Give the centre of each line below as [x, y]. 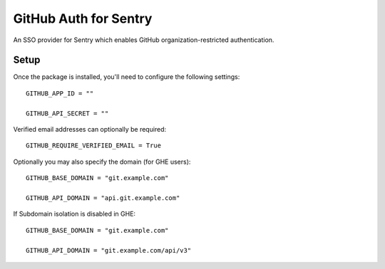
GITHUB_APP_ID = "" [60, 93]
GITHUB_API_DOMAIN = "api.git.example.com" [103, 198]
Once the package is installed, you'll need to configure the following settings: [127, 77]
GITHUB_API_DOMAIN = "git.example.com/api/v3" [109, 250]
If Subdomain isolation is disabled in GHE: [74, 214]
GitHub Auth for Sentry [83, 19]
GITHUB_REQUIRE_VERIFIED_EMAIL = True [94, 146]
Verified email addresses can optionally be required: [90, 130]
